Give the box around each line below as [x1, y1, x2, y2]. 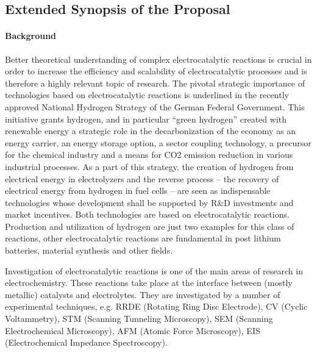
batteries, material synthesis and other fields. [5, 244, 173, 257]
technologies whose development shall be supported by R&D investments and [5, 196, 294, 209]
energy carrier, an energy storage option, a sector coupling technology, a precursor [5, 136, 312, 149]
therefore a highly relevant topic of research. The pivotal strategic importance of [5, 76, 305, 89]
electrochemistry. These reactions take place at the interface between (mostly [5, 276, 293, 289]
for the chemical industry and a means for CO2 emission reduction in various [5, 148, 293, 161]
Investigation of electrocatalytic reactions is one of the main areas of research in [5, 264, 303, 277]
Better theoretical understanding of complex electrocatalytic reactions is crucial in [5, 52, 312, 65]
